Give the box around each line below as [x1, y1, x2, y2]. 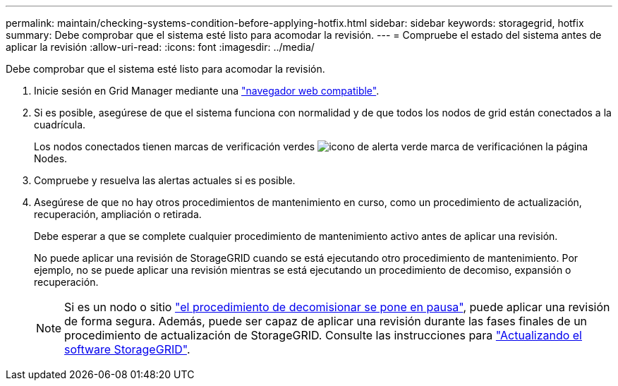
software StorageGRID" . [64, 342, 190, 356]
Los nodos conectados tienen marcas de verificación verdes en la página [34, 140, 588, 152]
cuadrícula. [34, 119, 86, 131]
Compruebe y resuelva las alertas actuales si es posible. [34, 174, 296, 186]
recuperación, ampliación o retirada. [34, 208, 202, 220]
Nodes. [34, 152, 68, 164]
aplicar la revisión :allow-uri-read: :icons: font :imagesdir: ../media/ [6, 41, 315, 53]
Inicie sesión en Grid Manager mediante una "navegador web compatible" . [34, 85, 380, 97]
